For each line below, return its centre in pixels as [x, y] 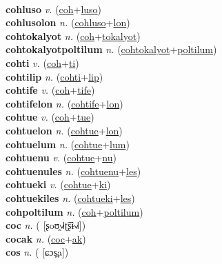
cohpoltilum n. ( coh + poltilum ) [74, 211]
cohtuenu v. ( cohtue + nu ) [61, 158]
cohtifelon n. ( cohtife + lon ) [64, 103]
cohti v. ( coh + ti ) [42, 62]
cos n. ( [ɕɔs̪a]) [37, 252]
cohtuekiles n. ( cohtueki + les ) [70, 197]
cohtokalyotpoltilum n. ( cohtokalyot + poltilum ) [111, 49]
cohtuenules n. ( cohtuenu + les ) [73, 171]
